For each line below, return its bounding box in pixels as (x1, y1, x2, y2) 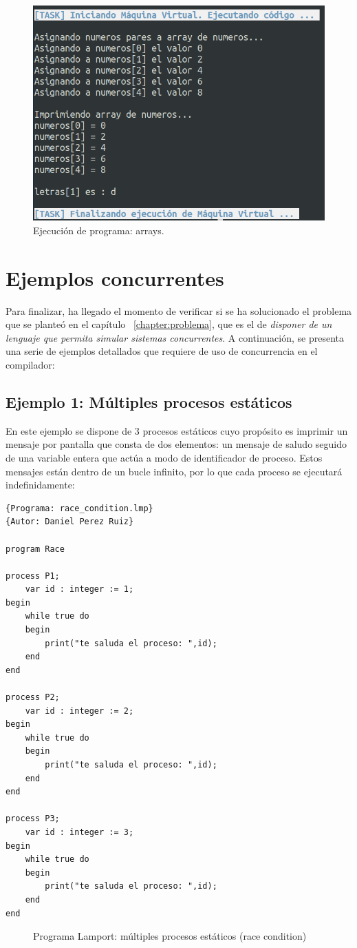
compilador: (6, 357, 55, 371)
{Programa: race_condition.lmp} (6, 503, 153, 513)
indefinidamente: (6, 477, 75, 492)
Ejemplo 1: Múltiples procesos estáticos (6, 391, 292, 412)
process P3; (6, 814, 60, 824)
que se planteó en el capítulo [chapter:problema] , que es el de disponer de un (6, 317, 332, 331)
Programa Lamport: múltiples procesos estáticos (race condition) (33, 929, 307, 943)
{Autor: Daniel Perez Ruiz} (6, 517, 134, 527)
